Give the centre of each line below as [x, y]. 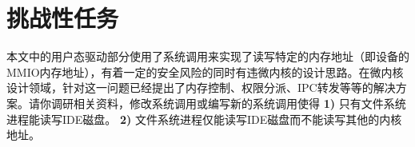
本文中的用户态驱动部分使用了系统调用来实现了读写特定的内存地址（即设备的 [208, 56]
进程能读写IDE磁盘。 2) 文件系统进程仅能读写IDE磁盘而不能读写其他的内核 [204, 119]
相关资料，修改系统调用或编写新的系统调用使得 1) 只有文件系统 [239, 103]
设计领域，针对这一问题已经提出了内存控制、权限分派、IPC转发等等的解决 [201, 87]
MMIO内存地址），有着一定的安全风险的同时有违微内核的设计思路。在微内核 [205, 72]
